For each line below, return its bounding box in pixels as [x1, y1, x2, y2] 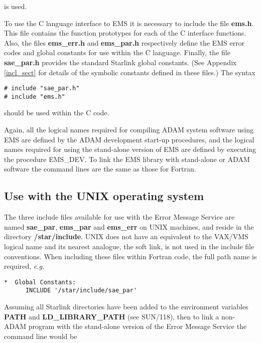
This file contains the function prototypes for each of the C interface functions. [4, 28, 246, 38]
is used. [4, 1, 27, 11]
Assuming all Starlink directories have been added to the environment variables [4, 301, 248, 312]
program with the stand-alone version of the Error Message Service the [28, 321, 247, 331]
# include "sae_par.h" [4, 85, 80, 92]
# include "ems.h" [4, 93, 65, 100]
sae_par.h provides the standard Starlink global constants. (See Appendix [4, 57, 237, 67]
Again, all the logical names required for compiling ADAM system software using [4, 124, 253, 135]
